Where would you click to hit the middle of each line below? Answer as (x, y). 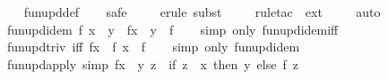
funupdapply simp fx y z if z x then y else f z (152, 63)
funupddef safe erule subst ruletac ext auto (202, 12)
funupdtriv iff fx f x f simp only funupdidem (153, 47)
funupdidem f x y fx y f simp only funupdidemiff (172, 29)
